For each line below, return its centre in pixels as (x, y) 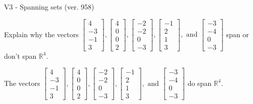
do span (200, 83)
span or (237, 34)
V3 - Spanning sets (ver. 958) (49, 7)
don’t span (20, 56)
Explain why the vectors (41, 34)
